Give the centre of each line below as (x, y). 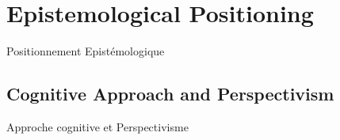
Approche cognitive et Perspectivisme (97, 126)
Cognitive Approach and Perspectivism (170, 94)
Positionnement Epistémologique (86, 51)
